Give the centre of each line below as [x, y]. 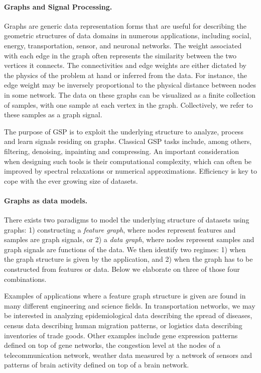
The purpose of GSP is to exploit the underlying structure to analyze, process [124, 131]
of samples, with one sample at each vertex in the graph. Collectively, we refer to [128, 104]
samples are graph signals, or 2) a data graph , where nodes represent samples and [129, 239]
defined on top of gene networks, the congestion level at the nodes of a [112, 345]
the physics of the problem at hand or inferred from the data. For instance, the [126, 75]
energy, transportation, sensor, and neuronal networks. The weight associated [123, 45]
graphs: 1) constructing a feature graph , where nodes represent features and [120, 229]
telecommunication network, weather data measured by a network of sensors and [128, 355]
